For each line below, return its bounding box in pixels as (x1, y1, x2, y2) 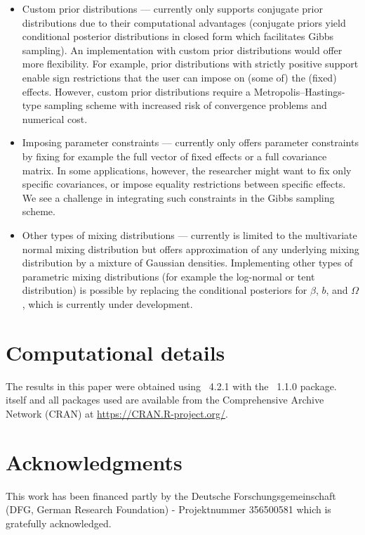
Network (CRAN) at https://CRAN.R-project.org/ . (6, 406, 228, 420)
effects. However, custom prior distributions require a (22, 84, 251, 98)
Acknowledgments (6, 447, 182, 476)
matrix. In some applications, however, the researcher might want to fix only (22, 162, 352, 177)
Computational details (6, 337, 225, 366)
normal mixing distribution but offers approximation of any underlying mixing (22, 241, 359, 256)
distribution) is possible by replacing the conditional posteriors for (22, 283, 307, 297)
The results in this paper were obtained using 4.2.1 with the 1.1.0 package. (6, 378, 337, 393)
